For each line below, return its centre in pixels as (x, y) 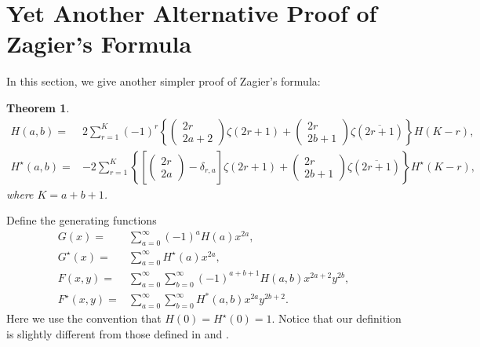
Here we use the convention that (84, 318)
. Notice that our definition (336, 318)
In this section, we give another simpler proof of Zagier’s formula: (164, 81)
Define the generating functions (82, 220)
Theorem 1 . (38, 107)
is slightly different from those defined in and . (118, 333)
